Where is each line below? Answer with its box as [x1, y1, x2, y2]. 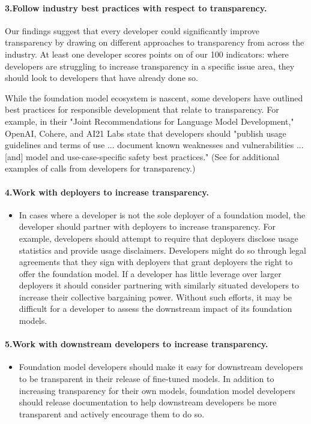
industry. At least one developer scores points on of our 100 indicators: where [5, 47, 289, 60]
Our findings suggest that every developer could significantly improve [5, 24, 259, 37]
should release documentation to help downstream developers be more [19, 396, 277, 408]
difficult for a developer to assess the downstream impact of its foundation [19, 302, 292, 315]
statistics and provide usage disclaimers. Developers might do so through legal [19, 243, 306, 256]
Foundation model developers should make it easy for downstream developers [19, 360, 303, 373]
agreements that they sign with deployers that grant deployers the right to [19, 255, 293, 268]
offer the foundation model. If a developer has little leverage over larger [19, 267, 282, 279]
